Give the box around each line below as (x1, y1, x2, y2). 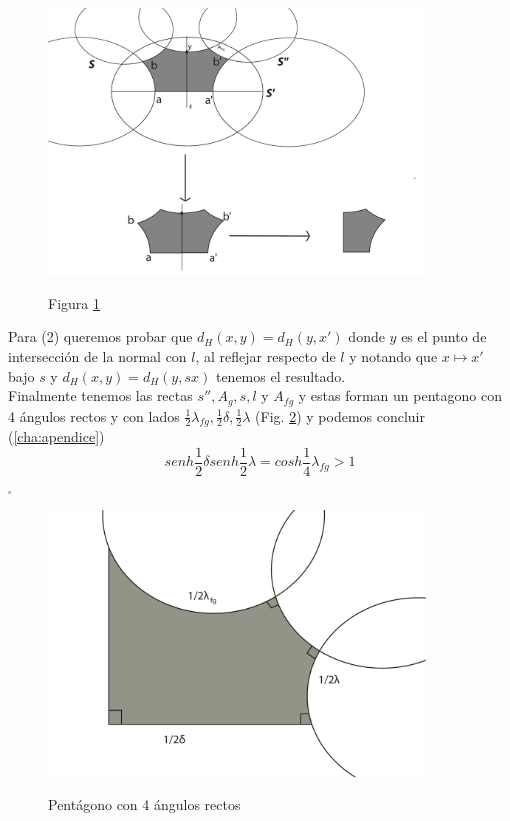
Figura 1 (48, 292, 100, 313)
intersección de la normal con (8, 345, 187, 366)
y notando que (349, 345, 438, 366)
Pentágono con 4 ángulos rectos (48, 794, 241, 815)
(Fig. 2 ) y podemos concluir (255, 405, 425, 426)
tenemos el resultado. (215, 365, 346, 386)
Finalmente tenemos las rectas (8, 385, 193, 406)
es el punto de (401, 326, 487, 347)
